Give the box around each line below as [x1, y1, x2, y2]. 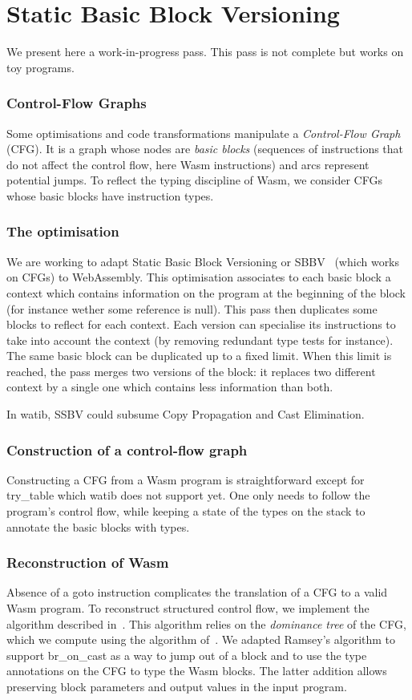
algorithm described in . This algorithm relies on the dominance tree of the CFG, [6, 615, 406, 632]
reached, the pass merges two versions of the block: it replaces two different [6, 362, 376, 379]
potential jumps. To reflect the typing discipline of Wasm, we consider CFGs [6, 172, 382, 188]
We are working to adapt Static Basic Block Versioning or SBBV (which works [6, 253, 400, 269]
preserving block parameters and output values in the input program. [6, 678, 347, 695]
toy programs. [6, 59, 75, 75]
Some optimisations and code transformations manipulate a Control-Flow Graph [6, 124, 401, 141]
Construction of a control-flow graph [6, 439, 248, 459]
